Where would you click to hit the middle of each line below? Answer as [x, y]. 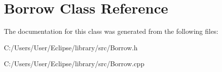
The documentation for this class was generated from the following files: [111, 31]
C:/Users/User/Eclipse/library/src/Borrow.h [71, 47]
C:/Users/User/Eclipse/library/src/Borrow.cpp [74, 64]
